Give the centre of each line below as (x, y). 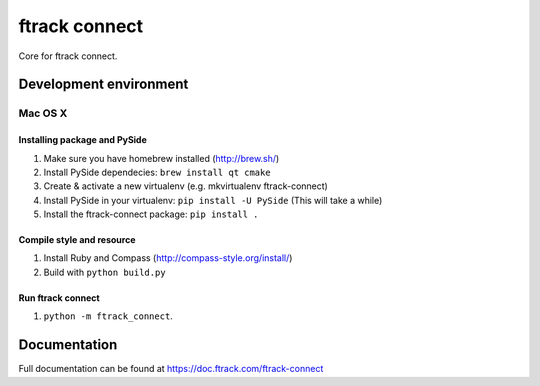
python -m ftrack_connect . (108, 316)
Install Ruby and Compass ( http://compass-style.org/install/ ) (168, 258)
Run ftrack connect (59, 297)
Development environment (103, 84)
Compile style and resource (77, 240)
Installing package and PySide (82, 140)
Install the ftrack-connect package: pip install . (151, 214)
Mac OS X (43, 113)
